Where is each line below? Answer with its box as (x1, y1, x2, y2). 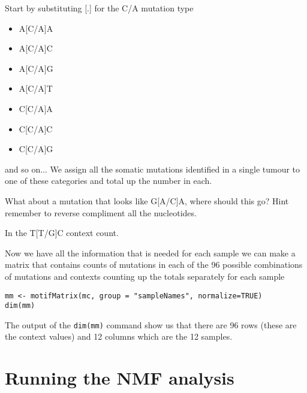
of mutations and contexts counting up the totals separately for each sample (5, 270, 285, 282)
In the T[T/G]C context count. (5, 226, 119, 239)
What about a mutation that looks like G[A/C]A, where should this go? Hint (5, 194, 289, 207)
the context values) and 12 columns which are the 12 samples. (5, 330, 233, 343)
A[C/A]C (19, 42, 53, 55)
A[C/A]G (19, 62, 53, 74)
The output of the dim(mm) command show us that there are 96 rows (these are (5, 318, 297, 331)
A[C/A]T (19, 82, 53, 95)
